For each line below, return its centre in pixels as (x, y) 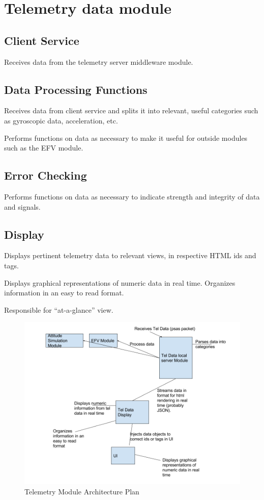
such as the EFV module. (44, 148)
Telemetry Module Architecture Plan (82, 491)
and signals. (22, 206)
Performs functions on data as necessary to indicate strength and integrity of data (132, 196)
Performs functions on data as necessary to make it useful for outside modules (126, 137)
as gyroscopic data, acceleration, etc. (61, 120)
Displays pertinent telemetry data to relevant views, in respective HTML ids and (130, 255)
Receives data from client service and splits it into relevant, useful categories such (131, 110)
